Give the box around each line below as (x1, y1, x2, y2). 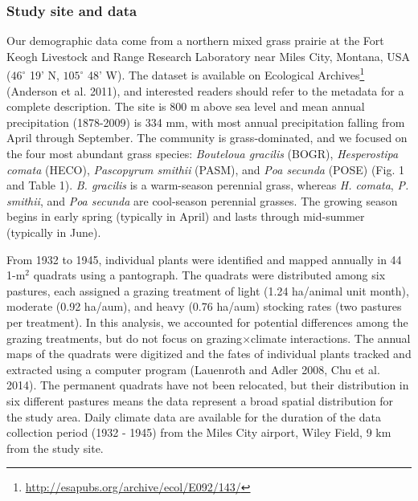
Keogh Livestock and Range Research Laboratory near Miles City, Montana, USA (6, 47, 411, 64)
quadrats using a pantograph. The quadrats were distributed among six (33, 267, 386, 283)
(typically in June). (6, 224, 101, 240)
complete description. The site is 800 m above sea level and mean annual (6, 98, 365, 115)
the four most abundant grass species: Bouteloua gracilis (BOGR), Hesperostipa (6, 145, 399, 162)
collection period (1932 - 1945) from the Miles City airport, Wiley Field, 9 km (6, 424, 391, 441)
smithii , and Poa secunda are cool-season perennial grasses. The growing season (6, 192, 398, 209)
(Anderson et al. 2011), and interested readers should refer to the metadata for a (6, 82, 404, 99)
